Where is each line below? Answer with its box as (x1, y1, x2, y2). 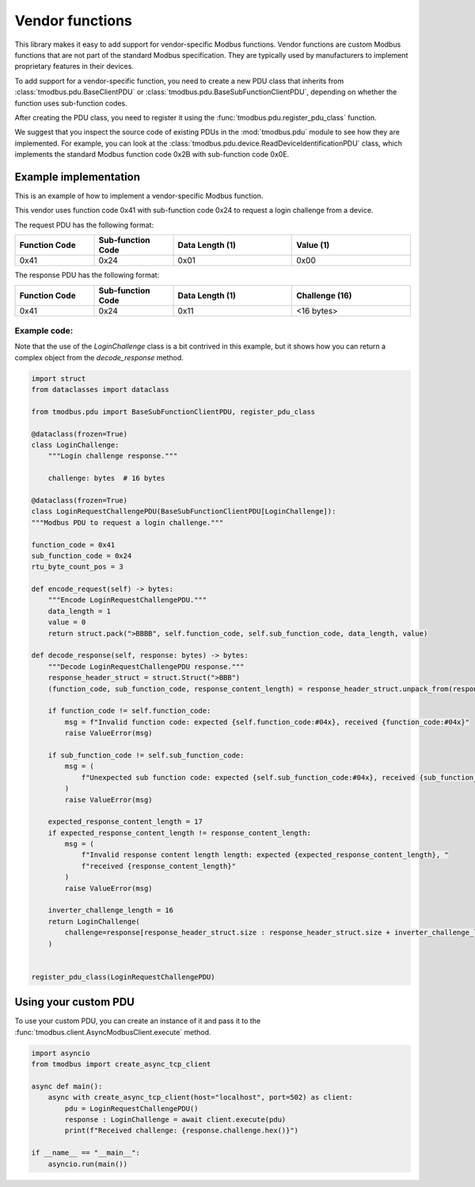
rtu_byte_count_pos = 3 (31, 562, 124, 572)
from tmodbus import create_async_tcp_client (31, 1060, 211, 1069)
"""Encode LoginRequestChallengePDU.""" (47, 595, 207, 605)
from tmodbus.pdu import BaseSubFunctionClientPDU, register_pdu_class (31, 407, 316, 416)
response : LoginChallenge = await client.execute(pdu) (64, 1115, 287, 1124)
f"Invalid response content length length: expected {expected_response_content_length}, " (81, 850, 449, 859)
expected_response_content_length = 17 (47, 817, 203, 827)
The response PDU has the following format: (14, 270, 160, 280)
